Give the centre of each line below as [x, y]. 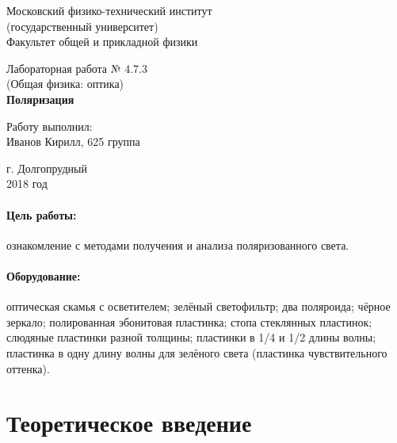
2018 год [27, 183]
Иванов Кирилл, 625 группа [73, 141]
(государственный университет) [82, 26]
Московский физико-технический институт [109, 10]
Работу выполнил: [50, 126]
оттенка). [28, 368]
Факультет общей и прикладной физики [102, 42]
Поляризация [40, 99]
